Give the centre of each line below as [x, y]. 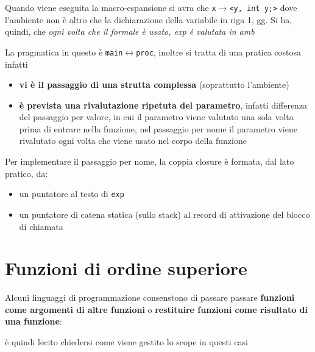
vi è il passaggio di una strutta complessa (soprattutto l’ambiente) [154, 84]
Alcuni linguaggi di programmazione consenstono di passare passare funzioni [150, 297]
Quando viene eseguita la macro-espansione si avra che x [111, 7]
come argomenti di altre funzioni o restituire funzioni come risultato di [156, 309]
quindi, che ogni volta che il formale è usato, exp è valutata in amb [130, 31]
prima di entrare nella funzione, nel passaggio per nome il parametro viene [158, 128]
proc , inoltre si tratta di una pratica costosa [219, 52]
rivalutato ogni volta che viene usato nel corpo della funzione [133, 141]
